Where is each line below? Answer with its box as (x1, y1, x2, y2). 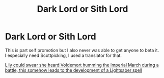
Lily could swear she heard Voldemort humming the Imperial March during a (5, 62, 159, 68)
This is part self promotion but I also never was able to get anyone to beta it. (5, 47, 159, 53)
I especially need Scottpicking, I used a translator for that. (5, 52, 122, 58)
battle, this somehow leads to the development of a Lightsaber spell (5, 67, 142, 73)
